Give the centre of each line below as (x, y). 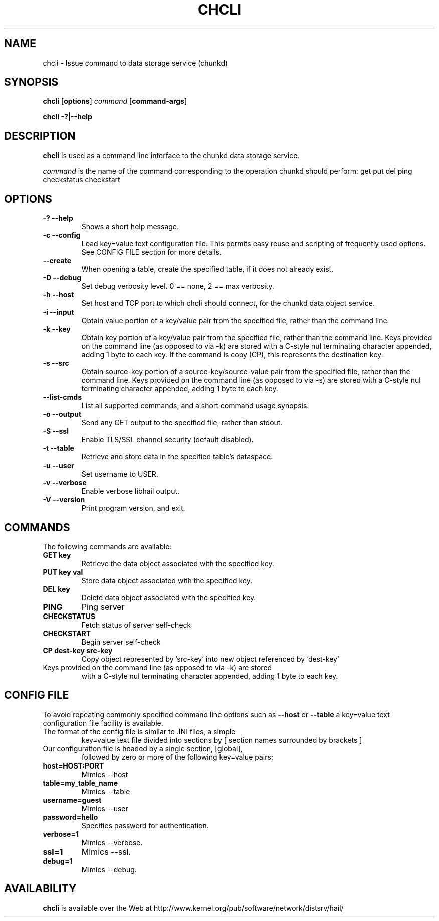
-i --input (58, 312)
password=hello (70, 817)
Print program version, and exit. (133, 508)
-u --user (58, 466)
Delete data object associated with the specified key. (169, 597)
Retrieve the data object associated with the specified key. (178, 563)
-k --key (57, 329)
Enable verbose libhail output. (131, 491)
